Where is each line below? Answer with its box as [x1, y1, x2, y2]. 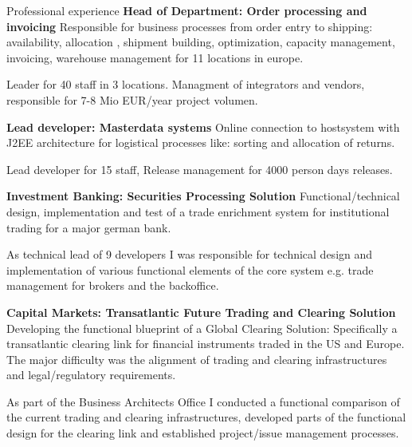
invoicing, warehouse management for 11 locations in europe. [6, 49, 304, 65]
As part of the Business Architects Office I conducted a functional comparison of [6, 393, 400, 409]
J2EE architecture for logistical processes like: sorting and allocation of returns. [6, 134, 395, 151]
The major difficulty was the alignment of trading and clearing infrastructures [6, 350, 387, 367]
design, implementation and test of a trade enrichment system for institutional [6, 203, 390, 220]
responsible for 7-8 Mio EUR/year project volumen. [6, 91, 258, 108]
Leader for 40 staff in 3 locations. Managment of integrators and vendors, [6, 76, 365, 93]
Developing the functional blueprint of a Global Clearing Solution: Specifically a [6, 319, 398, 336]
